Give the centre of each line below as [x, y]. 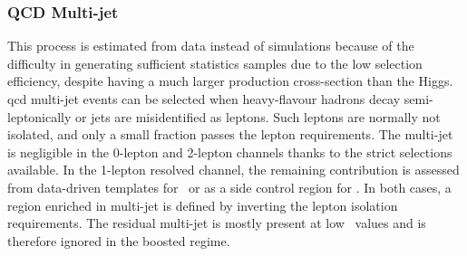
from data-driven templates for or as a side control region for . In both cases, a [229, 187]
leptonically [39, 116]
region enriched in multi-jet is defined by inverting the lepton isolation [203, 205]
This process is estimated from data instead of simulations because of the [211, 46]
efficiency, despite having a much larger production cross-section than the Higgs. [230, 81]
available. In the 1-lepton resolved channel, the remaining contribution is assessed [233, 170]
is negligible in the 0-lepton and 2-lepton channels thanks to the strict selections [230, 152]
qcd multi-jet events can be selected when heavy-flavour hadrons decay [204, 99]
